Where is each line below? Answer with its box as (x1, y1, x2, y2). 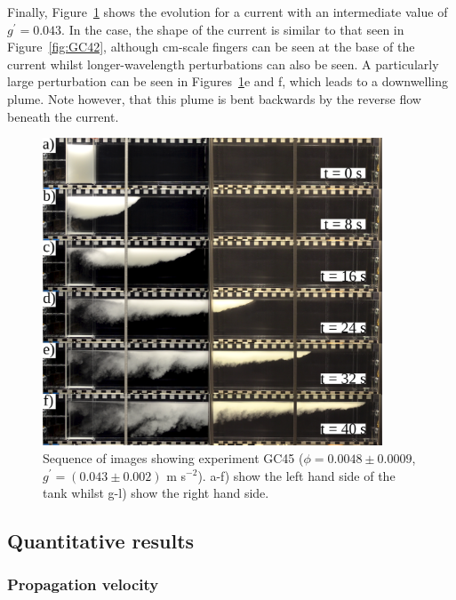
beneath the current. (7, 107, 119, 125)
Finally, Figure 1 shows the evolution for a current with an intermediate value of (7, 3, 448, 20)
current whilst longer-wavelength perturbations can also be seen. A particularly (7, 54, 439, 73)
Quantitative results (7, 527, 195, 555)
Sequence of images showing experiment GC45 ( (43, 448, 304, 467)
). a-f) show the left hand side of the (197, 466, 396, 484)
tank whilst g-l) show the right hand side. (43, 484, 269, 502)
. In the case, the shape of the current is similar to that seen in (61, 20, 404, 38)
